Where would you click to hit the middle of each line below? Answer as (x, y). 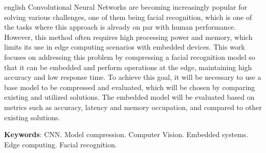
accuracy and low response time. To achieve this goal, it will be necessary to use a (133, 77)
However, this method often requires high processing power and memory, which (128, 37)
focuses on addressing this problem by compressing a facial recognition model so (130, 57)
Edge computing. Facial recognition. (61, 144)
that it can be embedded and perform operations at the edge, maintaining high (128, 67)
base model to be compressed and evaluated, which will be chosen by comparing (130, 87)
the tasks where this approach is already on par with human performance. (120, 27)
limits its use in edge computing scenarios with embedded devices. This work (125, 47)
